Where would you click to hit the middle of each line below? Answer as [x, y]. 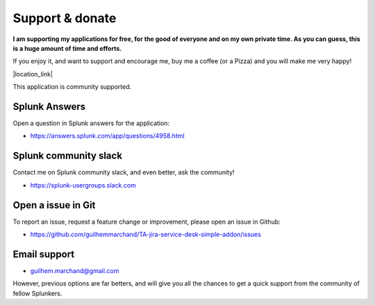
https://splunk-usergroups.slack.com [83, 185]
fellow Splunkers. [37, 293]
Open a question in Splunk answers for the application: [91, 123]
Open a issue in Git [54, 205]
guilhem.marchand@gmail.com [75, 270]
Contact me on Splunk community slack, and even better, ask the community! [124, 172]
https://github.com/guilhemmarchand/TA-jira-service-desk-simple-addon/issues [146, 234]
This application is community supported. [72, 87]
